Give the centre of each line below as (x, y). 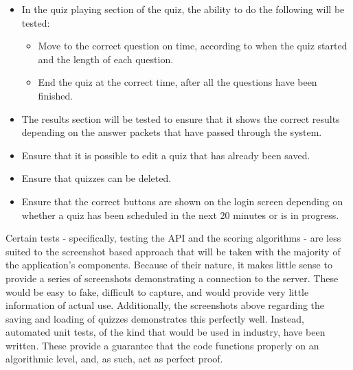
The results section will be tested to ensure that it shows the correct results (181, 118)
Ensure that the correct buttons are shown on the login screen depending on (182, 201)
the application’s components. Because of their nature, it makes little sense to (169, 265)
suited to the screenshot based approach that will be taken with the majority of (173, 251)
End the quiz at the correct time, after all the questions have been (178, 82)
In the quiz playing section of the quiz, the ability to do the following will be (183, 9)
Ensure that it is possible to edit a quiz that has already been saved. (166, 155)
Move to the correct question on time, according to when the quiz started (193, 46)
